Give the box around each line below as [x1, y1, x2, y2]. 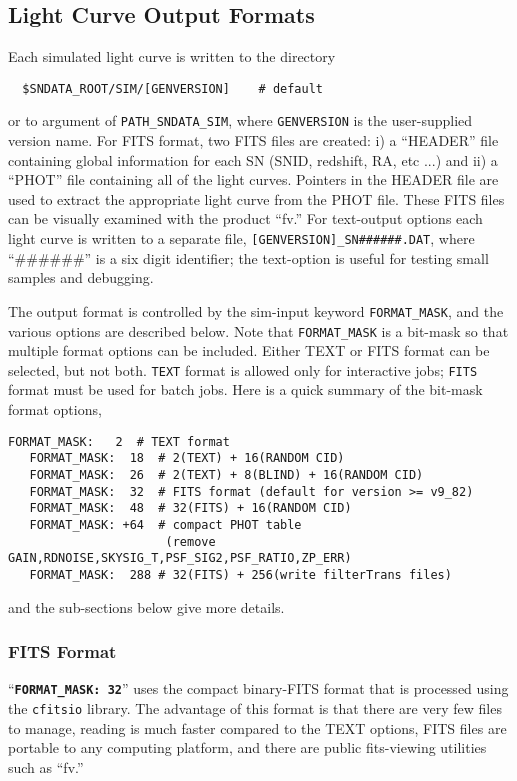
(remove [165, 534, 216, 549]
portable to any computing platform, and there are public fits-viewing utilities [8, 737, 487, 758]
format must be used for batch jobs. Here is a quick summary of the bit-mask [8, 379, 483, 400]
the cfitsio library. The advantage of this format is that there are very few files [8, 698, 502, 719]
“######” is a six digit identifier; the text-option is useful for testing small [8, 247, 489, 268]
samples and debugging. [8, 267, 154, 288]
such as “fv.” [8, 756, 84, 777]
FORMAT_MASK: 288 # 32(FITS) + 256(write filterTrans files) [29, 567, 452, 582]
